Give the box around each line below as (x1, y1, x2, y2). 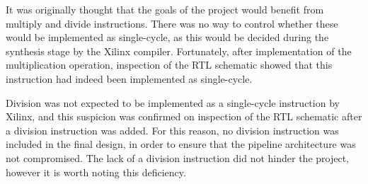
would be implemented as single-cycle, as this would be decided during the (6, 30, 329, 45)
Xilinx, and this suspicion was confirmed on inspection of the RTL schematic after (6, 109, 362, 124)
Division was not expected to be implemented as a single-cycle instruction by (6, 95, 340, 110)
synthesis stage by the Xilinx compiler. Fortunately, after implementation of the (6, 43, 352, 58)
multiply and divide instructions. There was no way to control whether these (6, 16, 338, 30)
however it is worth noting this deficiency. (6, 164, 186, 179)
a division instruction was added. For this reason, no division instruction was (6, 122, 339, 137)
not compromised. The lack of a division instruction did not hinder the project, (6, 150, 349, 165)
